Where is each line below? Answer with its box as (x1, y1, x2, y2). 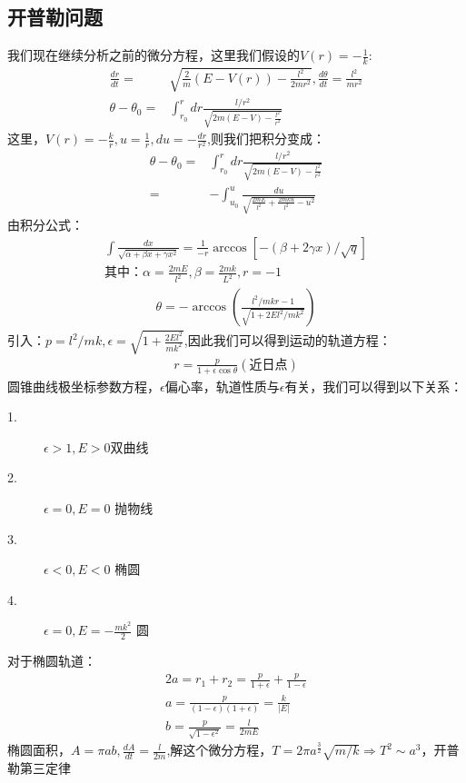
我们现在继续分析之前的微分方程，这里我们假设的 (7, 45, 300, 64)
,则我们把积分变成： (207, 129, 325, 148)
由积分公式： (7, 215, 84, 234)
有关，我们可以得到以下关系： (284, 376, 463, 395)
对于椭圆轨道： (7, 651, 96, 670)
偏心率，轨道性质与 (164, 376, 280, 395)
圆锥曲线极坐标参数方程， (7, 376, 160, 395)
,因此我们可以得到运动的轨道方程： (183, 331, 392, 350)
